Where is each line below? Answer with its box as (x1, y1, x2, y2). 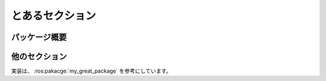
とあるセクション (11, 9, 97, 22)
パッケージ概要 (11, 32, 67, 42)
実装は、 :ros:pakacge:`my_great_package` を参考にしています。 (11, 67, 172, 75)
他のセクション (11, 51, 67, 62)
